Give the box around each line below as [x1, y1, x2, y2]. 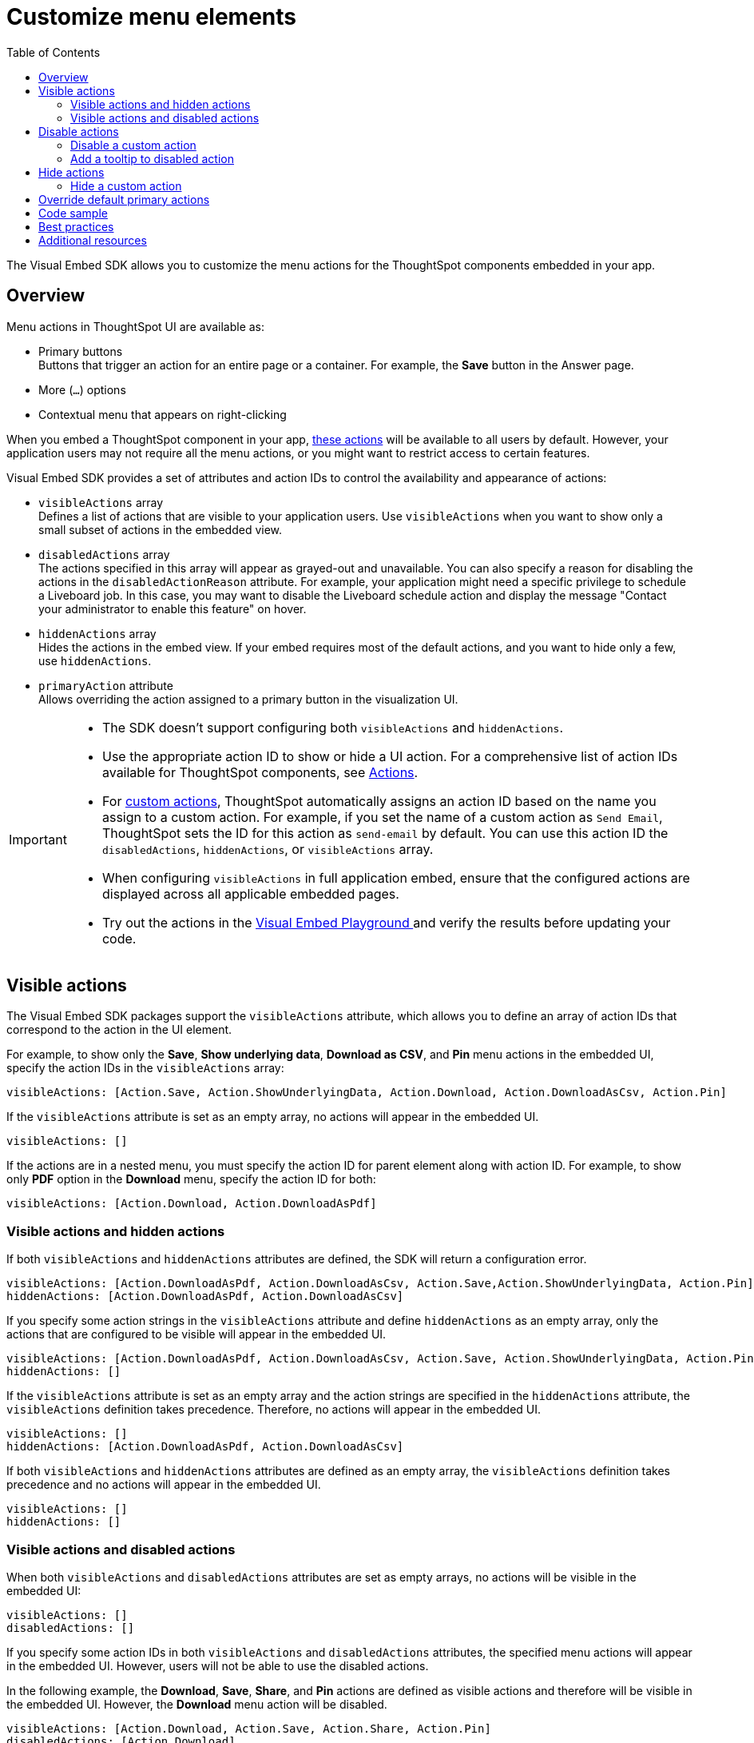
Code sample [38, 205, 108, 220]
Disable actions [38, 124, 119, 138]
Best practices [38, 219, 114, 233]
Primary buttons [38, 344, 123, 358]
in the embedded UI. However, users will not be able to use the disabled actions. [6, 1658, 429, 1673]
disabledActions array [38, 547, 170, 561]
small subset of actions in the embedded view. [38, 522, 283, 536]
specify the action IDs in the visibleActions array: [6, 1061, 284, 1075]
